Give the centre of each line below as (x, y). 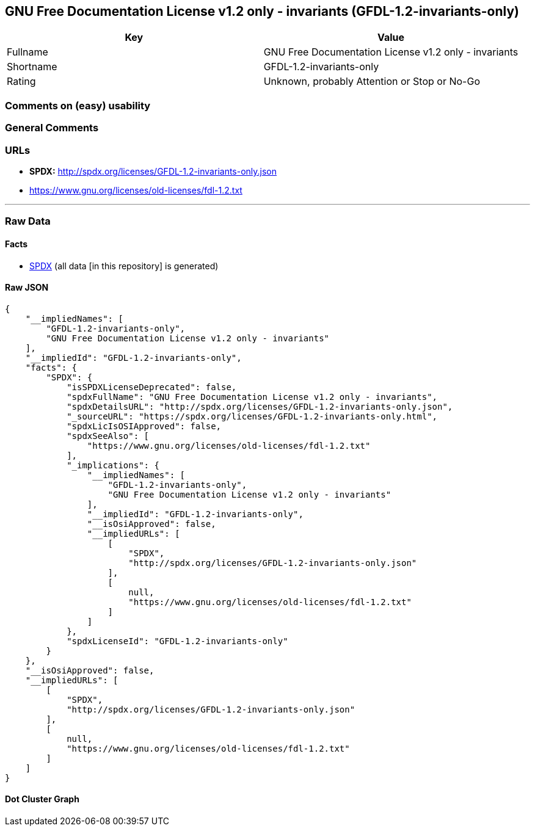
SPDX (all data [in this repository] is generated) (124, 266)
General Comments (52, 128)
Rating (21, 82)
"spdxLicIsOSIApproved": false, (144, 426)
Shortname (32, 67)
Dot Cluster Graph (42, 799)
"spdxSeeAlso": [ (108, 436)
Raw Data (28, 221)
